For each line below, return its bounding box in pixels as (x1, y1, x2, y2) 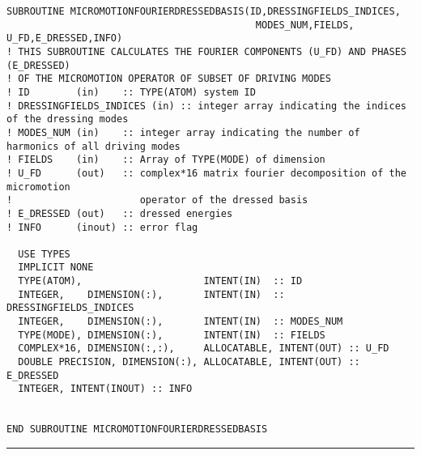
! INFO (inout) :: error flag (6, 221, 198, 233)
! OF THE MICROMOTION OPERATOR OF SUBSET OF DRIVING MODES (6, 73, 331, 85)
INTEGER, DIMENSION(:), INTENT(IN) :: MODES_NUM (18, 316, 343, 328)
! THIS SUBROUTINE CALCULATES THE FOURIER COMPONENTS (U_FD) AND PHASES (6, 45, 406, 57)
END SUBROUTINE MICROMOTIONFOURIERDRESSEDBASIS (6, 423, 268, 436)
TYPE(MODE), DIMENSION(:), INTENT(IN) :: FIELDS (18, 329, 325, 341)
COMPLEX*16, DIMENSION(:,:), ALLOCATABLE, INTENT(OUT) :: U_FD (18, 342, 389, 355)
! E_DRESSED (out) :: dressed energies (6, 207, 233, 219)
